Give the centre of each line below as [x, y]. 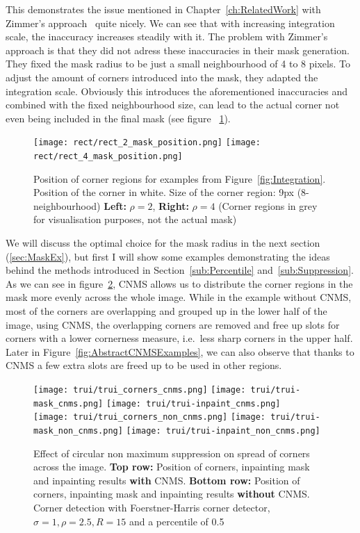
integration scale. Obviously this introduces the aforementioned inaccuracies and [177, 91]
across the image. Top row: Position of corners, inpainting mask [172, 467]
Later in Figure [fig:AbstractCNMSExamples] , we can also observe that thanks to [180, 351]
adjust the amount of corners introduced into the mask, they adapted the [162, 77]
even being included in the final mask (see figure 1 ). [118, 118]
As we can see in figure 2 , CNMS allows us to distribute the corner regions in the [179, 283]
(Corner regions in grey [268, 205]
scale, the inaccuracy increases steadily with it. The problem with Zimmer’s [167, 36]
